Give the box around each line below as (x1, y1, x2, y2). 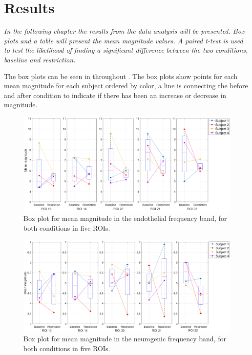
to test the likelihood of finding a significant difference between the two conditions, (4, 45, 248, 55)
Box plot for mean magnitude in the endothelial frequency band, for (23, 213, 227, 223)
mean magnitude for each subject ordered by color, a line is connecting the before (4, 80, 248, 91)
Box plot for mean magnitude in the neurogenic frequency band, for (23, 334, 226, 344)
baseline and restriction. (4, 54, 76, 64)
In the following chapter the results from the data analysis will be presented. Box (4, 26, 245, 36)
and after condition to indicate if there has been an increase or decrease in (4, 90, 227, 100)
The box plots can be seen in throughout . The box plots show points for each (4, 71, 238, 81)
